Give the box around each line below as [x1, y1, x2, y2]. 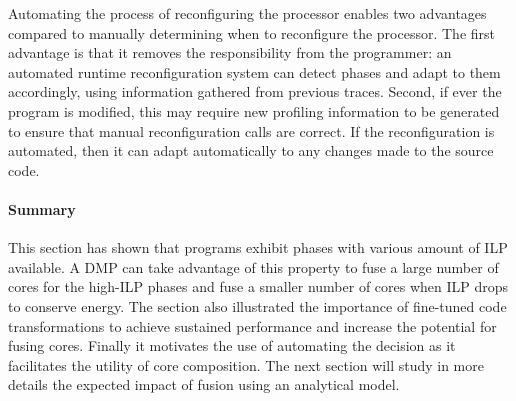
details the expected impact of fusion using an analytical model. [8, 374, 400, 395]
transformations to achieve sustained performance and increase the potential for [8, 315, 497, 336]
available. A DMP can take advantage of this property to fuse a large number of [8, 256, 499, 277]
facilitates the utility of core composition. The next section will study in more [8, 354, 484, 375]
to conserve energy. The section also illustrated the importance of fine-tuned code [8, 295, 507, 316]
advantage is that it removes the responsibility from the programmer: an [8, 42, 452, 63]
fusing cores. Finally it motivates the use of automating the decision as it [8, 335, 456, 356]
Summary [8, 198, 76, 219]
